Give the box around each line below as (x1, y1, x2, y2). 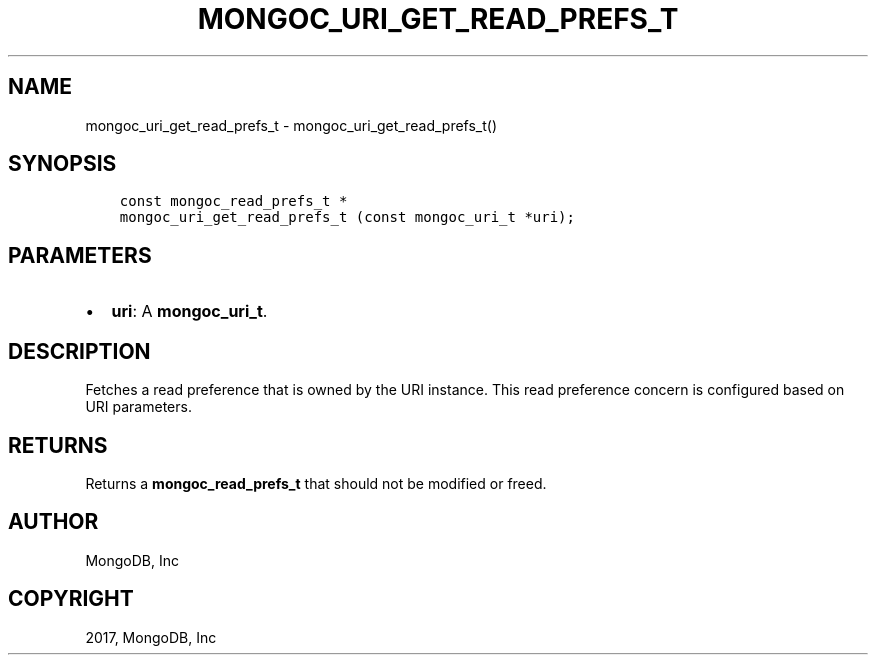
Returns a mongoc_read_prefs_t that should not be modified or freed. (85, 474, 547, 492)
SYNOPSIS (8, 151, 117, 177)
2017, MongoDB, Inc (85, 628, 217, 646)
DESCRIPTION (8, 338, 151, 364)
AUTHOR (8, 509, 99, 535)
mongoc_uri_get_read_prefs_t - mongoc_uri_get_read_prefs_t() (85, 116, 498, 134)
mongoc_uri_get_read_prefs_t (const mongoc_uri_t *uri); (119, 209, 575, 226)
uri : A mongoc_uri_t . (111, 301, 268, 322)
